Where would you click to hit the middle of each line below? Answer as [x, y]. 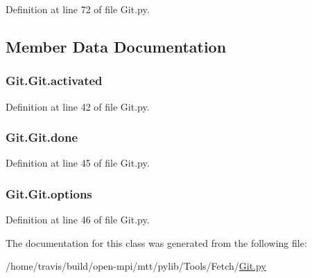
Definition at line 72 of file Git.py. [78, 9]
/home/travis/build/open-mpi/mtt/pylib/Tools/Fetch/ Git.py [136, 266]
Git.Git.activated [54, 81]
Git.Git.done [42, 137]
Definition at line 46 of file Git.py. [78, 220]
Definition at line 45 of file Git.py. [78, 163]
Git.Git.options [49, 193]
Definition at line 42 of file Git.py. [78, 106]
